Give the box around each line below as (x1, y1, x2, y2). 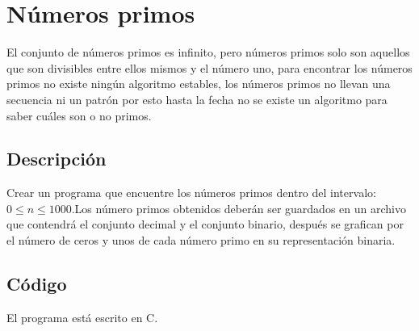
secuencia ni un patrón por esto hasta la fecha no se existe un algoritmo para (6, 90, 388, 107)
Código (6, 271, 67, 296)
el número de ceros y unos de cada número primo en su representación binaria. (6, 232, 396, 249)
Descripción (6, 146, 107, 171)
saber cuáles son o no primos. (6, 107, 152, 124)
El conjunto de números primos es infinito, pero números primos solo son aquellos (6, 44, 410, 61)
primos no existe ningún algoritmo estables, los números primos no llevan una (6, 75, 391, 92)
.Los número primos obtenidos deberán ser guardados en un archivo (71, 199, 406, 216)
